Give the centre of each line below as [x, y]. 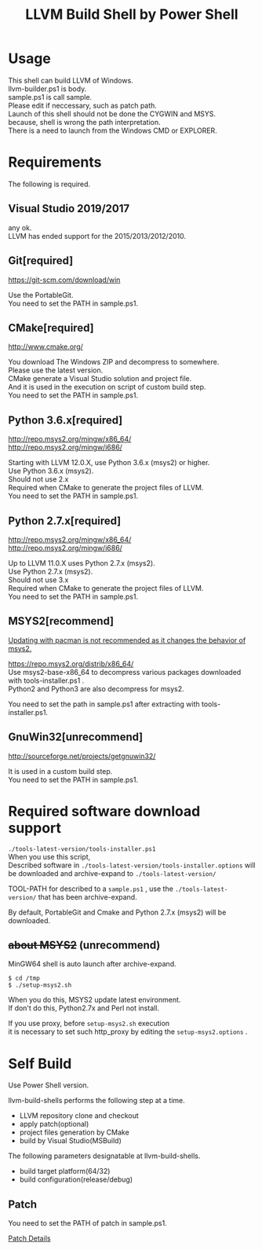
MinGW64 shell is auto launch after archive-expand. [92, 964]
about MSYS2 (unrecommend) [84, 945]
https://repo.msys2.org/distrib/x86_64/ [71, 663]
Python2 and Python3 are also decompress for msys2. [96, 688]
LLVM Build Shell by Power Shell [132, 15]
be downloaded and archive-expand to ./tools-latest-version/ [112, 873]
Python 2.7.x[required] [65, 521]
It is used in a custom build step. [60, 771]
